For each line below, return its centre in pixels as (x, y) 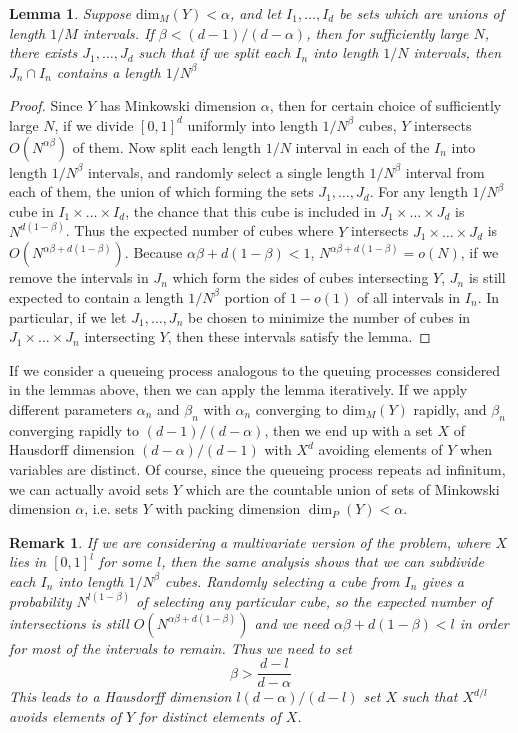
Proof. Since (46, 105)
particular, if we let (68, 316)
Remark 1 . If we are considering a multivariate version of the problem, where (250, 541)
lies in (28, 561)
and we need (291, 622)
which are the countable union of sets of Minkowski (342, 488)
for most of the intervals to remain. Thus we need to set (180, 647)
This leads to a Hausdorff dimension (120, 696)
